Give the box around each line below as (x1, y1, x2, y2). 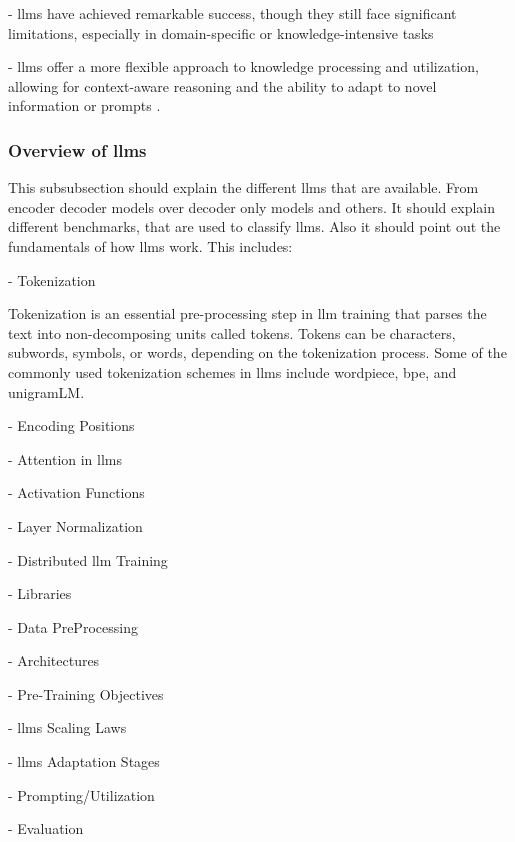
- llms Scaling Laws (8, 717, 127, 738)
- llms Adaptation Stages (8, 751, 160, 772)
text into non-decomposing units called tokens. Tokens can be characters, (8, 322, 456, 343)
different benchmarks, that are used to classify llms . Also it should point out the (8, 216, 501, 237)
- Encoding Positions (8, 415, 135, 436)
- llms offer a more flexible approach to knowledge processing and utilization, (8, 56, 479, 77)
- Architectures (8, 650, 100, 671)
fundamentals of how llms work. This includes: (8, 235, 293, 256)
